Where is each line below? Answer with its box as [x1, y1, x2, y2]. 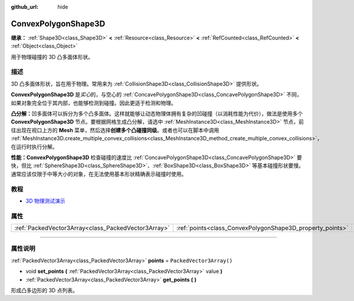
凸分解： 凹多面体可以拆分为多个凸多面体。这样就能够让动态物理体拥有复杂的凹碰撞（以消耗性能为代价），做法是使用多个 [11, 110, 303, 117]
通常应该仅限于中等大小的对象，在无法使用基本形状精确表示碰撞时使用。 [11, 170, 187, 177]
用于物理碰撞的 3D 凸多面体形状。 [11, 53, 94, 60]
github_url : [11, 4, 38, 10]
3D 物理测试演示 [25, 197, 65, 204]
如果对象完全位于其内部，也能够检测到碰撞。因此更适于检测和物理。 [11, 99, 176, 106]
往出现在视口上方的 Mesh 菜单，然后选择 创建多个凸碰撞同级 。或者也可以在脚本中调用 [11, 127, 219, 134]
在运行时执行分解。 [11, 143, 58, 150]
